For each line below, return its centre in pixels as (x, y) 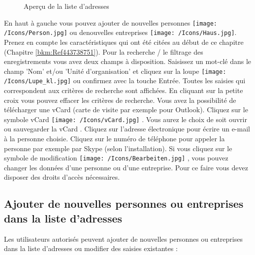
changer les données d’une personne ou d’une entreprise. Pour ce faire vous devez (126, 167)
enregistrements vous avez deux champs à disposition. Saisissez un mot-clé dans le (128, 61)
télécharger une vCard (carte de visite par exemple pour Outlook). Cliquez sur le (126, 110)
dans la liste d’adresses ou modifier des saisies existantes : (91, 248)
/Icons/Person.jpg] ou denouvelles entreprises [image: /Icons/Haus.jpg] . (120, 32)
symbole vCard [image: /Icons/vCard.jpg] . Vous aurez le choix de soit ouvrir (126, 119)
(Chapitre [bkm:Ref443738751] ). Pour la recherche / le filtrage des (104, 51)
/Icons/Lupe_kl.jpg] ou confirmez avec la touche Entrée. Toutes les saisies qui (125, 80)
